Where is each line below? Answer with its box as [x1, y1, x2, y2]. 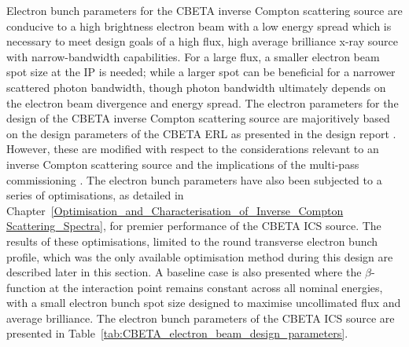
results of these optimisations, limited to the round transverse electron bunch [6, 232, 378, 249]
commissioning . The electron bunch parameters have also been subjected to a [6, 171, 382, 188]
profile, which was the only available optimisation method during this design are [6, 248, 393, 265]
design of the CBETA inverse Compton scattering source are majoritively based [6, 110, 390, 126]
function [6, 279, 46, 295]
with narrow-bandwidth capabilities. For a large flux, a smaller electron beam [6, 48, 380, 64]
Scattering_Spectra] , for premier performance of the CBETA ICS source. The [6, 217, 381, 234]
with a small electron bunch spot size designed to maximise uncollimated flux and [6, 294, 401, 311]
